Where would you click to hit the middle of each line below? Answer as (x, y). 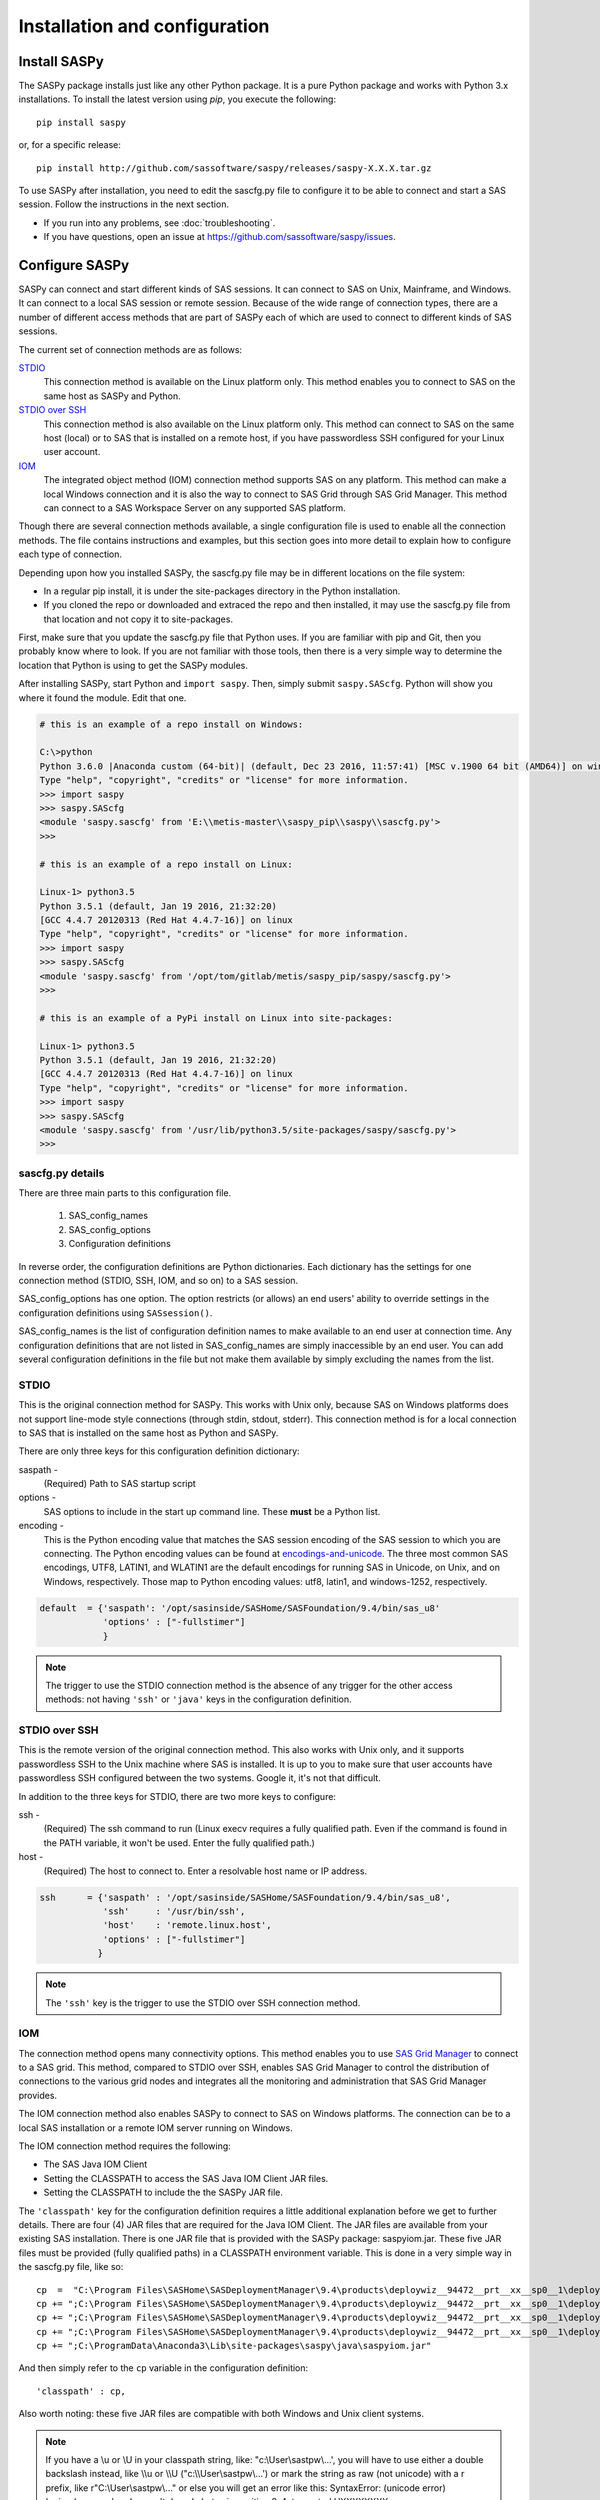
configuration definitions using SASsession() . (115, 1312)
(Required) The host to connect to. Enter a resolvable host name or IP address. (205, 1871)
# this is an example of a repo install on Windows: (171, 724)
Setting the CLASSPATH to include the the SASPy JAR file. (163, 2192)
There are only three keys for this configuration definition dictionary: (159, 1451)
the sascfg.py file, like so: (71, 2267)
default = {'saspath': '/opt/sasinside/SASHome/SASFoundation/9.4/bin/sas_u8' (240, 1608)
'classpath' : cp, (81, 2391)
